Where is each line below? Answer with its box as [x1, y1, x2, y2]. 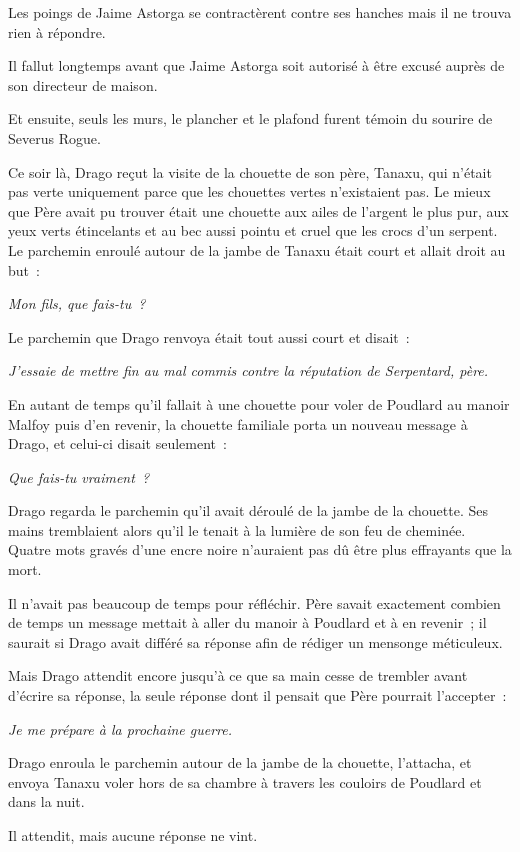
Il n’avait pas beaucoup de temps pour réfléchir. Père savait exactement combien [8, 592, 501, 613]
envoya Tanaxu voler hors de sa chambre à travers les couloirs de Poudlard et [8, 771, 482, 792]
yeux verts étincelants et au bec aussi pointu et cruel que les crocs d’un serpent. [8, 220, 498, 241]
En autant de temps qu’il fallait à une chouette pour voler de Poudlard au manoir [8, 393, 510, 414]
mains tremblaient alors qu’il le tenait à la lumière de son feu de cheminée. [8, 519, 466, 540]
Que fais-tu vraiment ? [8, 466, 150, 487]
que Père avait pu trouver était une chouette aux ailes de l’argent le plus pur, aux [8, 200, 509, 221]
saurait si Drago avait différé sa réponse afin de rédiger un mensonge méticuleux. [8, 631, 503, 652]
